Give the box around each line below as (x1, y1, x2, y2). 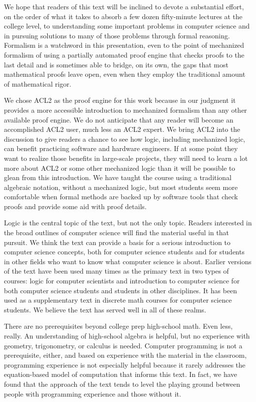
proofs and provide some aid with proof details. (4, 201, 147, 211)
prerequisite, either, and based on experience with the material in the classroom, (4, 350, 247, 360)
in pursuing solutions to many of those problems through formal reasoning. (4, 30, 230, 40)
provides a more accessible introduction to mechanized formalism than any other (4, 104, 247, 115)
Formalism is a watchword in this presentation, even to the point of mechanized (4, 40, 244, 50)
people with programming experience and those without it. (4, 388, 181, 399)
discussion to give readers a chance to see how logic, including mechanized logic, (4, 133, 246, 144)
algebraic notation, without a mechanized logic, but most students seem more (4, 182, 238, 192)
